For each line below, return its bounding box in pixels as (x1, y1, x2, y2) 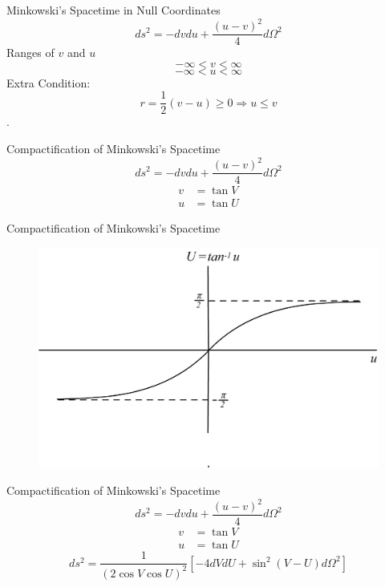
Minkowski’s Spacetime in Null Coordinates (6, 2, 221, 18)
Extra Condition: (6, 74, 91, 91)
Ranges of (6, 44, 55, 61)
